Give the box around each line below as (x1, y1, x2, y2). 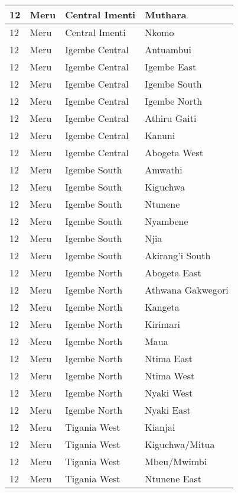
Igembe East (145, 60, 197, 73)
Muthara (145, 8, 187, 21)
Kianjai (145, 420, 175, 434)
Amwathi (145, 163, 182, 176)
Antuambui (145, 43, 191, 56)
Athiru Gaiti (145, 111, 197, 125)
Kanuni (145, 128, 175, 142)
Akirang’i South (145, 249, 211, 262)
